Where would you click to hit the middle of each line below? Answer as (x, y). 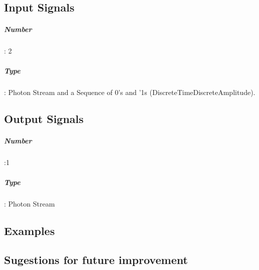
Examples (30, 230)
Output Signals (44, 119)
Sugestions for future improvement (96, 260)
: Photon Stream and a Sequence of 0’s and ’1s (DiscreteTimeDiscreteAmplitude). (130, 92)
